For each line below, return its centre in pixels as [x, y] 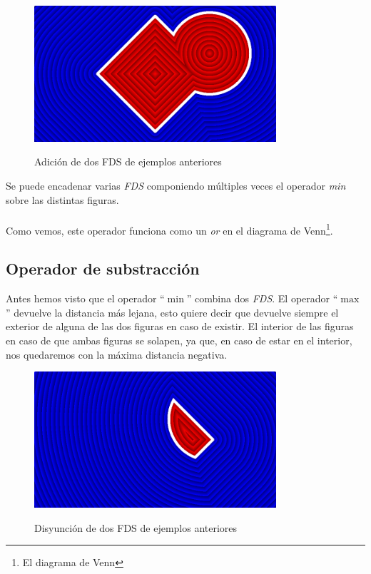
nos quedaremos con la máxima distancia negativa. [117, 354]
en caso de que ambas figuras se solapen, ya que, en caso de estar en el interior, [179, 340]
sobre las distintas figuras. [62, 199]
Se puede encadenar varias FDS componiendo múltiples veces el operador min [176, 185]
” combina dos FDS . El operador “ [262, 298]
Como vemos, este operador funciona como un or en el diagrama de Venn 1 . [169, 229]
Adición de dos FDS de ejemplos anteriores [128, 162]
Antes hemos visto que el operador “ [85, 298]
